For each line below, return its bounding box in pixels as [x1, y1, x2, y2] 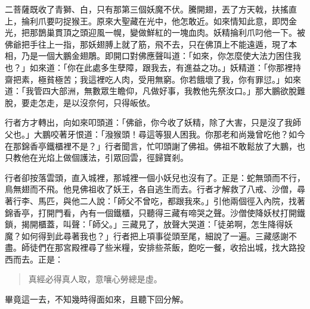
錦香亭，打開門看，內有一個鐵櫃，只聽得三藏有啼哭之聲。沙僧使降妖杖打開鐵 [5, 206, 305, 219]
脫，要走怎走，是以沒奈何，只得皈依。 [5, 96, 155, 108]
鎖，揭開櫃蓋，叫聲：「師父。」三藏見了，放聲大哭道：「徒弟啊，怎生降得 [5, 218, 284, 230]
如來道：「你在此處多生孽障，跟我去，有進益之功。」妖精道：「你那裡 [29, 61, 293, 73]
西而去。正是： [5, 252, 63, 265]
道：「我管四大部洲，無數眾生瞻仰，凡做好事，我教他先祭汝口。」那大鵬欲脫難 [5, 85, 305, 97]
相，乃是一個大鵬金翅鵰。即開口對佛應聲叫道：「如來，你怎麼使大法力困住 [5, 49, 293, 62]
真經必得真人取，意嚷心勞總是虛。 [28, 273, 162, 285]
